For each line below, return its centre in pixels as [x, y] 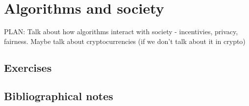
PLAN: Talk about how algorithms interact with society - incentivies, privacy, [121, 32]
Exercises [28, 67]
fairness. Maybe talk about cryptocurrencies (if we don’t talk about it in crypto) [125, 41]
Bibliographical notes [59, 96]
